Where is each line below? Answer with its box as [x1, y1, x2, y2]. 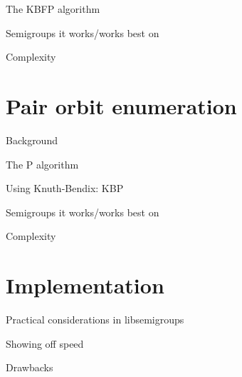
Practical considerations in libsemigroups [6, 312, 184, 326]
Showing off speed [6, 336, 84, 351]
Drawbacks [6, 360, 53, 375]
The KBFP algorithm [6, 1, 100, 16]
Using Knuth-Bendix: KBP [6, 181, 124, 196]
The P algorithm [6, 156, 79, 171]
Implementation [6, 271, 164, 300]
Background [6, 132, 58, 147]
